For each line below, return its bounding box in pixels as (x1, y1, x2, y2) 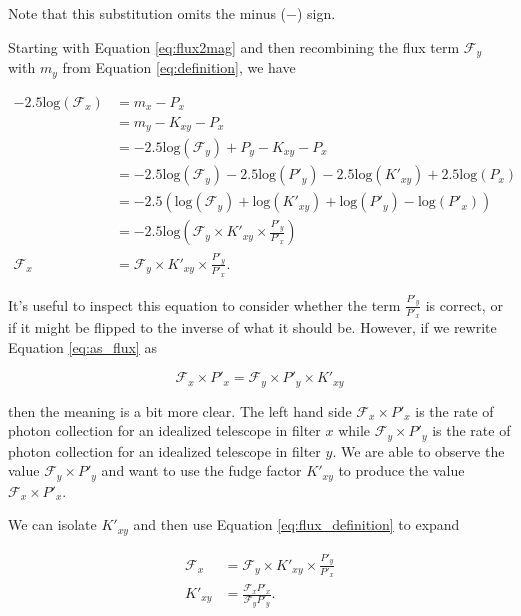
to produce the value (338, 460, 465, 481)
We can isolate (8, 514, 97, 535)
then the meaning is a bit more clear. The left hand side (8, 400, 352, 421)
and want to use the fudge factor (101, 460, 302, 481)
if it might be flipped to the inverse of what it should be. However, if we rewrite (8, 317, 497, 338)
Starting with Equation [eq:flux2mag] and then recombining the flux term (8, 36, 460, 57)
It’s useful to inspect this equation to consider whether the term (8, 294, 401, 315)
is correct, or (425, 294, 503, 315)
